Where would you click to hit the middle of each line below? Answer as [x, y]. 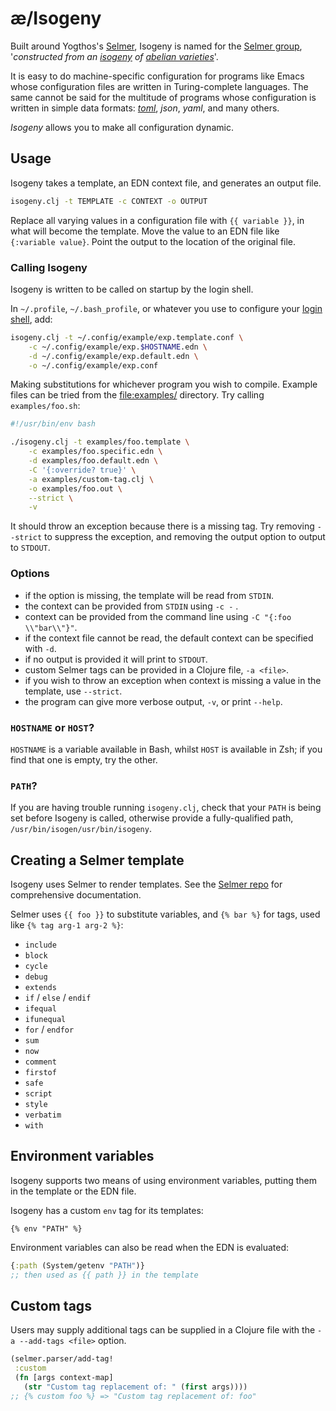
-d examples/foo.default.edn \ [93, 461]
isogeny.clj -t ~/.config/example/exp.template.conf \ [127, 337]
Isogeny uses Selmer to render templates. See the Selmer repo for [146, 884]
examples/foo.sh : [45, 406]
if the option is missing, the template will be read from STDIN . [149, 595]
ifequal [40, 1009]
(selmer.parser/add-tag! [62, 1359]
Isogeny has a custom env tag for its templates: [107, 1210]
